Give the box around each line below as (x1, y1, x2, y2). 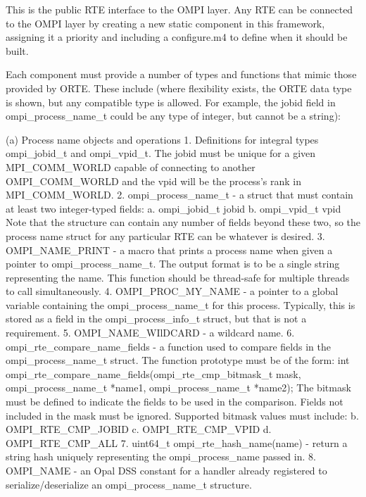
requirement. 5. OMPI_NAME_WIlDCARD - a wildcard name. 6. (6, 325, 295, 340)
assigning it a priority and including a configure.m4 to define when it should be (6, 30, 348, 44)
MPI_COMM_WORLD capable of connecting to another (6, 159, 255, 174)
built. (6, 43, 29, 58)
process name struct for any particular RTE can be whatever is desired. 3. (6, 228, 325, 243)
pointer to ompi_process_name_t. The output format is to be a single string (6, 256, 340, 271)
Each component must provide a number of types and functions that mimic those (6, 67, 357, 82)
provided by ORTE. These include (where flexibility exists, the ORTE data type (6, 80, 352, 95)
